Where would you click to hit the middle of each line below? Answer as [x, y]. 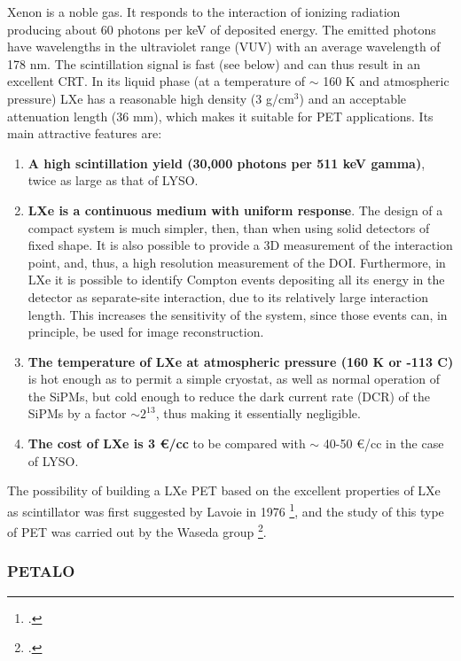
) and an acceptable [353, 98]
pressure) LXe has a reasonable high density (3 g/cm [151, 98]
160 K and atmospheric [386, 81]
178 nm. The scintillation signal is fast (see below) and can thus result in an [214, 63]
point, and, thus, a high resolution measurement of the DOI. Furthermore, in [237, 262]
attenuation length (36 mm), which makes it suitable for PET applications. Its [220, 116]
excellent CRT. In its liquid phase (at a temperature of [156, 81]
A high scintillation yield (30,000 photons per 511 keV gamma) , [227, 163]
